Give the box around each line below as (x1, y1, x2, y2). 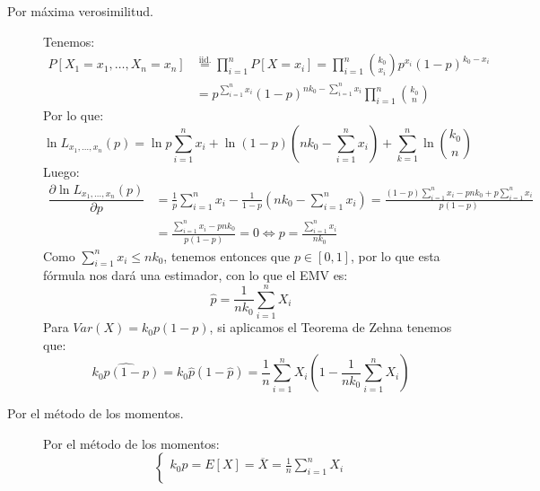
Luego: (43, 162, 80, 180)
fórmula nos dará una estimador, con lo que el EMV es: (43, 266, 348, 285)
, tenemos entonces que (163, 246, 291, 265)
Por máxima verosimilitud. (7, 2, 153, 20)
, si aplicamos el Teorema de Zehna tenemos (209, 318, 452, 337)
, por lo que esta (350, 246, 440, 265)
